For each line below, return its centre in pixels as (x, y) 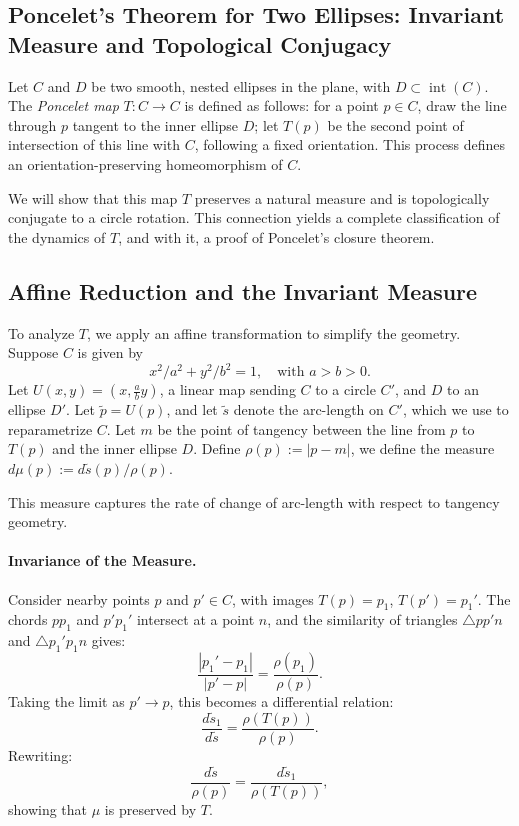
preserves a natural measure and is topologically (342, 197)
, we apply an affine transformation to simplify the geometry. (273, 332)
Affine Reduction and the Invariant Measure (243, 290)
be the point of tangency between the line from (301, 428)
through (32, 124)
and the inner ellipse (114, 448)
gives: (108, 640)
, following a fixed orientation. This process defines (350, 144)
